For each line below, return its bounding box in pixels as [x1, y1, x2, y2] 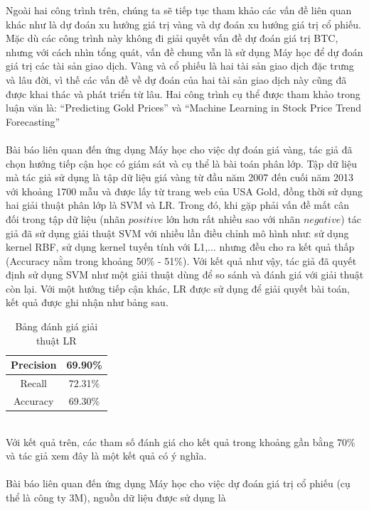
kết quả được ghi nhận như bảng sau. [6, 295, 169, 310]
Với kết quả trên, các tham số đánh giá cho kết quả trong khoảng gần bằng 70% [6, 434, 355, 449]
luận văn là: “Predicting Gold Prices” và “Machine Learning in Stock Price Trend [6, 100, 362, 115]
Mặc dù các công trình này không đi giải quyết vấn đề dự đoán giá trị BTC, [6, 31, 338, 45]
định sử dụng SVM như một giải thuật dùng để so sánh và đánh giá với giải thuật [6, 267, 364, 282]
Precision [11, 357, 57, 372]
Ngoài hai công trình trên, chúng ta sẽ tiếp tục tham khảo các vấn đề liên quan [6, 3, 352, 17]
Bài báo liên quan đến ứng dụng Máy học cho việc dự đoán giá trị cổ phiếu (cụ [6, 476, 351, 491]
